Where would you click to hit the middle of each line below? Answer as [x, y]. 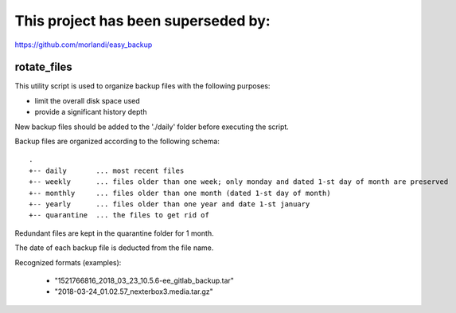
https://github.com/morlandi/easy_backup [84, 45]
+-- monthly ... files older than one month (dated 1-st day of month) [180, 193]
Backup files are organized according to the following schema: [117, 141]
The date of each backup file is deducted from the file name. [114, 248]
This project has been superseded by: [142, 21]
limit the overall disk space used [88, 100]
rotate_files [44, 67]
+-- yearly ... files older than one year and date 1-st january [170, 204]
